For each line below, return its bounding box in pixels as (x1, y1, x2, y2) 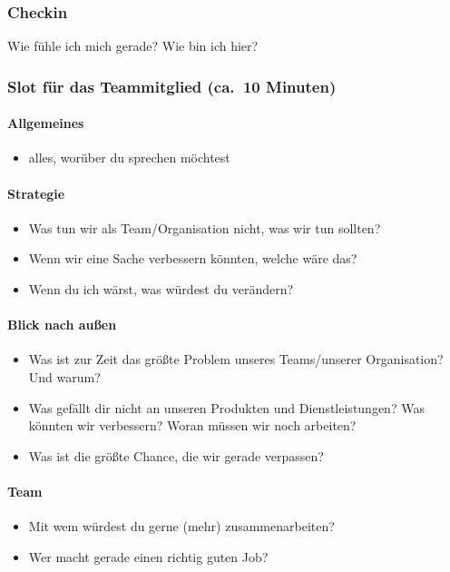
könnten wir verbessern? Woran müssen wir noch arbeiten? (28, 416, 357, 435)
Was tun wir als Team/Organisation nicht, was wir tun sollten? (28, 218, 381, 237)
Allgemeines (7, 113, 84, 133)
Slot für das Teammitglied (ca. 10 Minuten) (7, 74, 337, 97)
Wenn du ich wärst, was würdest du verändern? (28, 280, 294, 299)
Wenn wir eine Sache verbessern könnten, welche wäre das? (28, 249, 357, 268)
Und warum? (28, 368, 101, 387)
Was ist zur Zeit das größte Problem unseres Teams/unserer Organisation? (28, 350, 444, 369)
